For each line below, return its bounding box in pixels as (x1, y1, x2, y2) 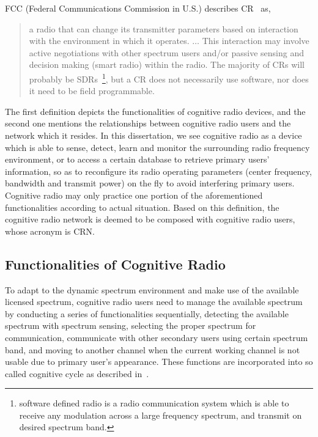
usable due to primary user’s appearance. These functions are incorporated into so (5, 355, 313, 368)
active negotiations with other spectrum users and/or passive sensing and (29, 46, 304, 59)
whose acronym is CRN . (5, 224, 95, 237)
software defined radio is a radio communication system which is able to (19, 397, 289, 409)
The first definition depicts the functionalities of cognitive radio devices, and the (5, 105, 306, 117)
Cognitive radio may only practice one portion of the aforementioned (5, 188, 263, 201)
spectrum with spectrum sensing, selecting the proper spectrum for (5, 319, 256, 332)
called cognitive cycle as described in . (5, 367, 149, 380)
